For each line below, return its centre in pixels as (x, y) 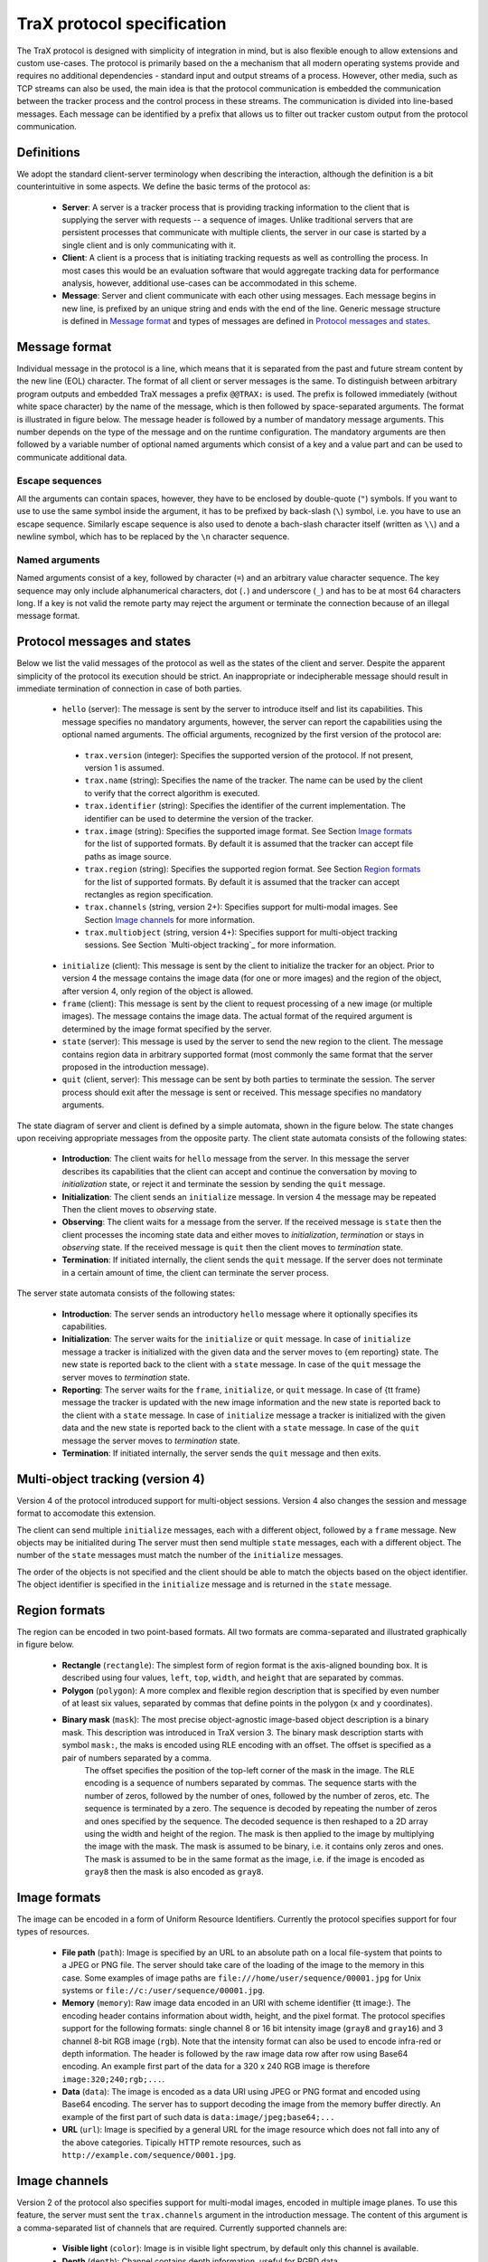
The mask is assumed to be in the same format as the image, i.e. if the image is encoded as (254, 1858)
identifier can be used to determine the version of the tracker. (199, 818)
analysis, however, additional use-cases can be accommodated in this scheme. (209, 283)
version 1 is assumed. (124, 768)
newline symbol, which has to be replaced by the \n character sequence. (153, 537)
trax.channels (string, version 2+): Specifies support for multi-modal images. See (241, 907)
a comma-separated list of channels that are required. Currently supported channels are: (182, 2228)
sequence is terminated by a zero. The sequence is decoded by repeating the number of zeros (261, 1809)
